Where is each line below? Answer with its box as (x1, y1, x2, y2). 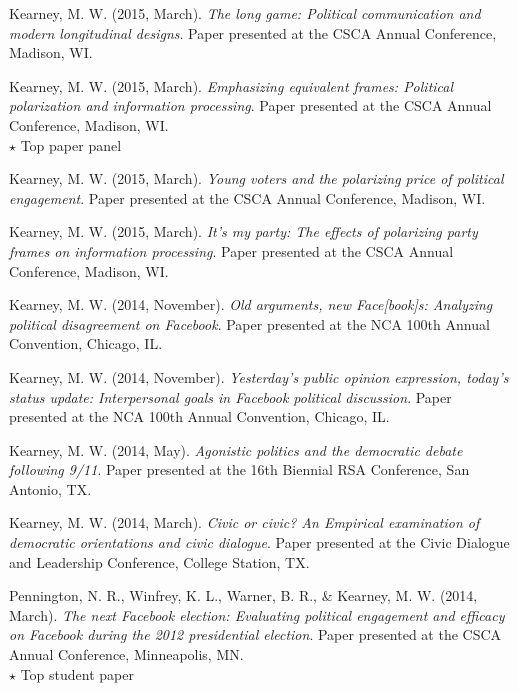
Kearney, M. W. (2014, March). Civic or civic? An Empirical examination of (9, 512, 480, 533)
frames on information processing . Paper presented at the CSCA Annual (9, 240, 454, 261)
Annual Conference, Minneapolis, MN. (9, 644, 244, 665)
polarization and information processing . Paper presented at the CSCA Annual (9, 95, 492, 116)
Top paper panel (20, 134, 122, 155)
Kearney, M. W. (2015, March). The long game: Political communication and (9, 3, 481, 23)
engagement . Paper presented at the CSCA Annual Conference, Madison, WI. (9, 187, 486, 208)
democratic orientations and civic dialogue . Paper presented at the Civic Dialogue (9, 532, 510, 553)
